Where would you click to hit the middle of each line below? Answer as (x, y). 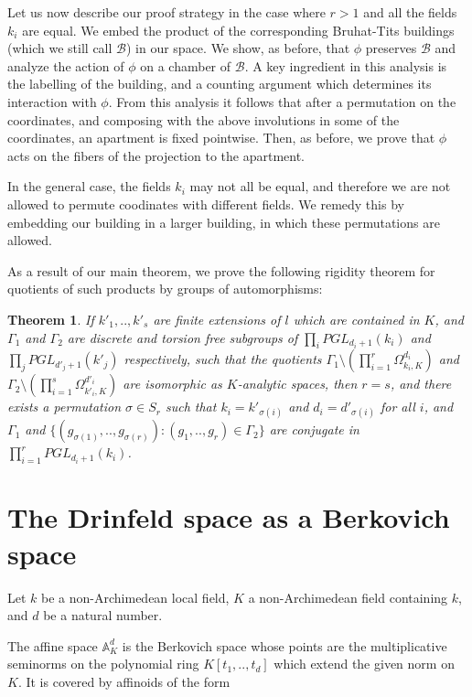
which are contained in (356, 319)
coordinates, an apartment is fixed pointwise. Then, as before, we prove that (221, 138)
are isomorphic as (172, 384)
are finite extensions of (217, 319)
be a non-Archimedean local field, (135, 597)
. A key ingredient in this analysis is (346, 65)
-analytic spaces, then (297, 384)
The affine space (53, 645)
